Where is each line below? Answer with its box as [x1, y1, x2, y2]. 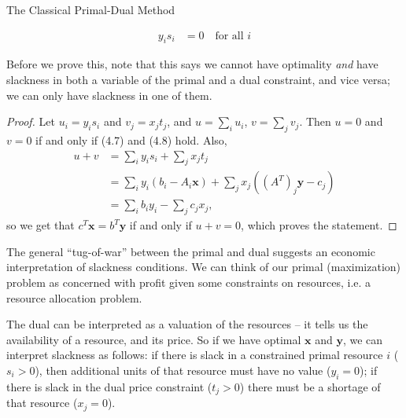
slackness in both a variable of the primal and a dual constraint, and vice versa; [6, 71, 390, 88]
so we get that [6, 217, 75, 233]
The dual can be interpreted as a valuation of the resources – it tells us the [6, 316, 368, 332]
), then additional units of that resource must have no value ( [35, 362, 331, 379]
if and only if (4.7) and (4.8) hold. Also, [35, 132, 227, 148]
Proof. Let [6, 113, 55, 130]
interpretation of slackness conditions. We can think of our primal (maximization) [6, 258, 401, 275]
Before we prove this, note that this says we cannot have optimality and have [6, 56, 378, 72]
